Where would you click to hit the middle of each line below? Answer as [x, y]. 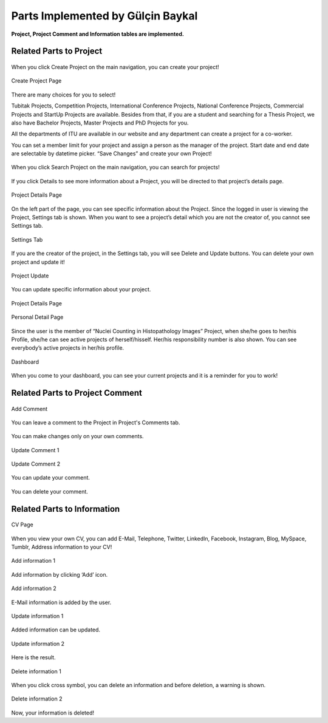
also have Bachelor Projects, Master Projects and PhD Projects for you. [100, 123]
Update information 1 [37, 616]
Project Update [30, 276]
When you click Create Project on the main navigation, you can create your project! [115, 67]
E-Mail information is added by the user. [61, 602]
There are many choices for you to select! [63, 95]
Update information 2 [38, 643]
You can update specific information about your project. [81, 290]
